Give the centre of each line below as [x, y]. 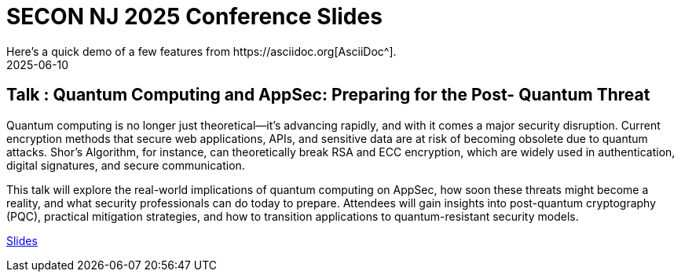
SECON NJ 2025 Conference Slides [194, 16]
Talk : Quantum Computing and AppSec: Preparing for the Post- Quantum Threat [328, 95]
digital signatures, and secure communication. [126, 165]
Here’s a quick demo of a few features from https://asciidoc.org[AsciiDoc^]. [201, 51]
